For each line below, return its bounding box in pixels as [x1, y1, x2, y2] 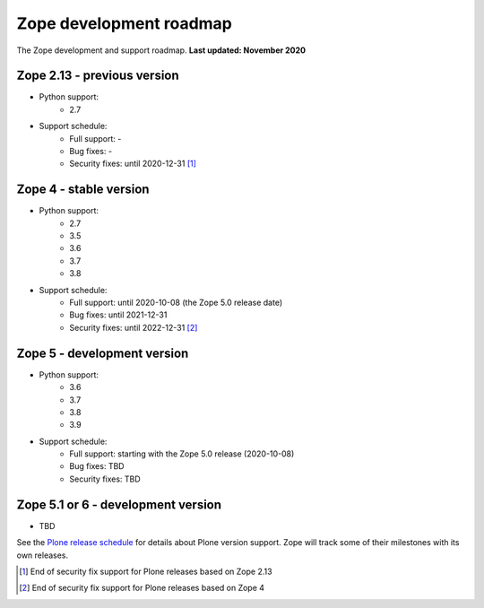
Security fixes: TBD [69, 473, 141, 484]
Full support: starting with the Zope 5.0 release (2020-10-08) [69, 448, 295, 459]
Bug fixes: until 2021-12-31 [69, 309, 168, 320]
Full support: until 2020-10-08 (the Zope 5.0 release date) [69, 297, 283, 308]
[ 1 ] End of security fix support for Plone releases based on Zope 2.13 [19, 566, 272, 577]
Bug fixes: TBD [69, 461, 125, 472]
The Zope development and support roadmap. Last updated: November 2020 [16, 45, 307, 56]
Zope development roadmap [16, 13, 233, 33]
